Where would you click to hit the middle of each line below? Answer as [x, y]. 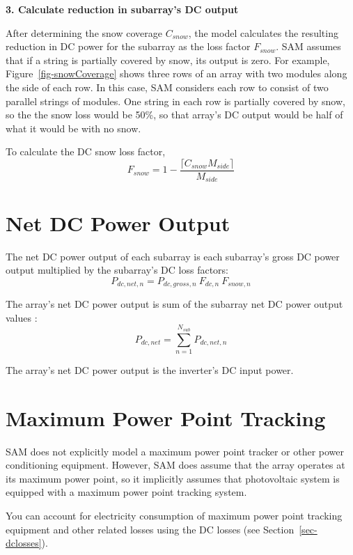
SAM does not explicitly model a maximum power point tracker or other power [175, 451]
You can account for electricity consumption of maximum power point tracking [174, 516]
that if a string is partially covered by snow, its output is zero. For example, [168, 60]
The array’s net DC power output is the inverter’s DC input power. [150, 369]
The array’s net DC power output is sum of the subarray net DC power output [174, 304]
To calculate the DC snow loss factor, [86, 151]
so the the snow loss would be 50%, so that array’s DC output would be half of [174, 115]
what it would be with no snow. [73, 128]
